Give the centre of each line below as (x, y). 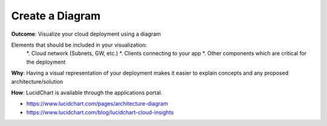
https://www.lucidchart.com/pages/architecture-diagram (97, 104)
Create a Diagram (56, 16)
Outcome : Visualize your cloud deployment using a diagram (86, 34)
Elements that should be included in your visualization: (79, 45)
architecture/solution (37, 81)
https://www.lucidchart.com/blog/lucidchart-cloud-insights (100, 112)
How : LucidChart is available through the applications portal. (87, 92)
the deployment (46, 62)
